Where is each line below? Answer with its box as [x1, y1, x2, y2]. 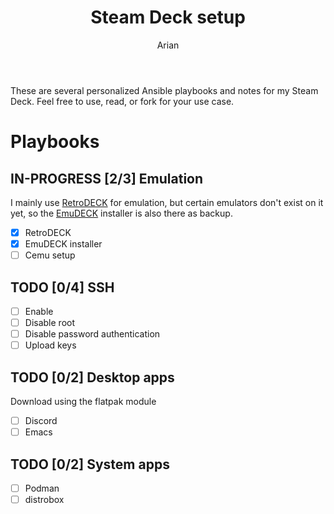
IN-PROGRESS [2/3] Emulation [10, 170, 204, 187]
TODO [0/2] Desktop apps [10, 369, 175, 386]
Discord [24, 415, 58, 426]
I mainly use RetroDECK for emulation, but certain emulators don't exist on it [10, 196, 324, 208]
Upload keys [24, 339, 77, 351]
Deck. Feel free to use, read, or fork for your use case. [10, 95, 235, 107]
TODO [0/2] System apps [10, 456, 170, 473]
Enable [24, 305, 54, 317]
